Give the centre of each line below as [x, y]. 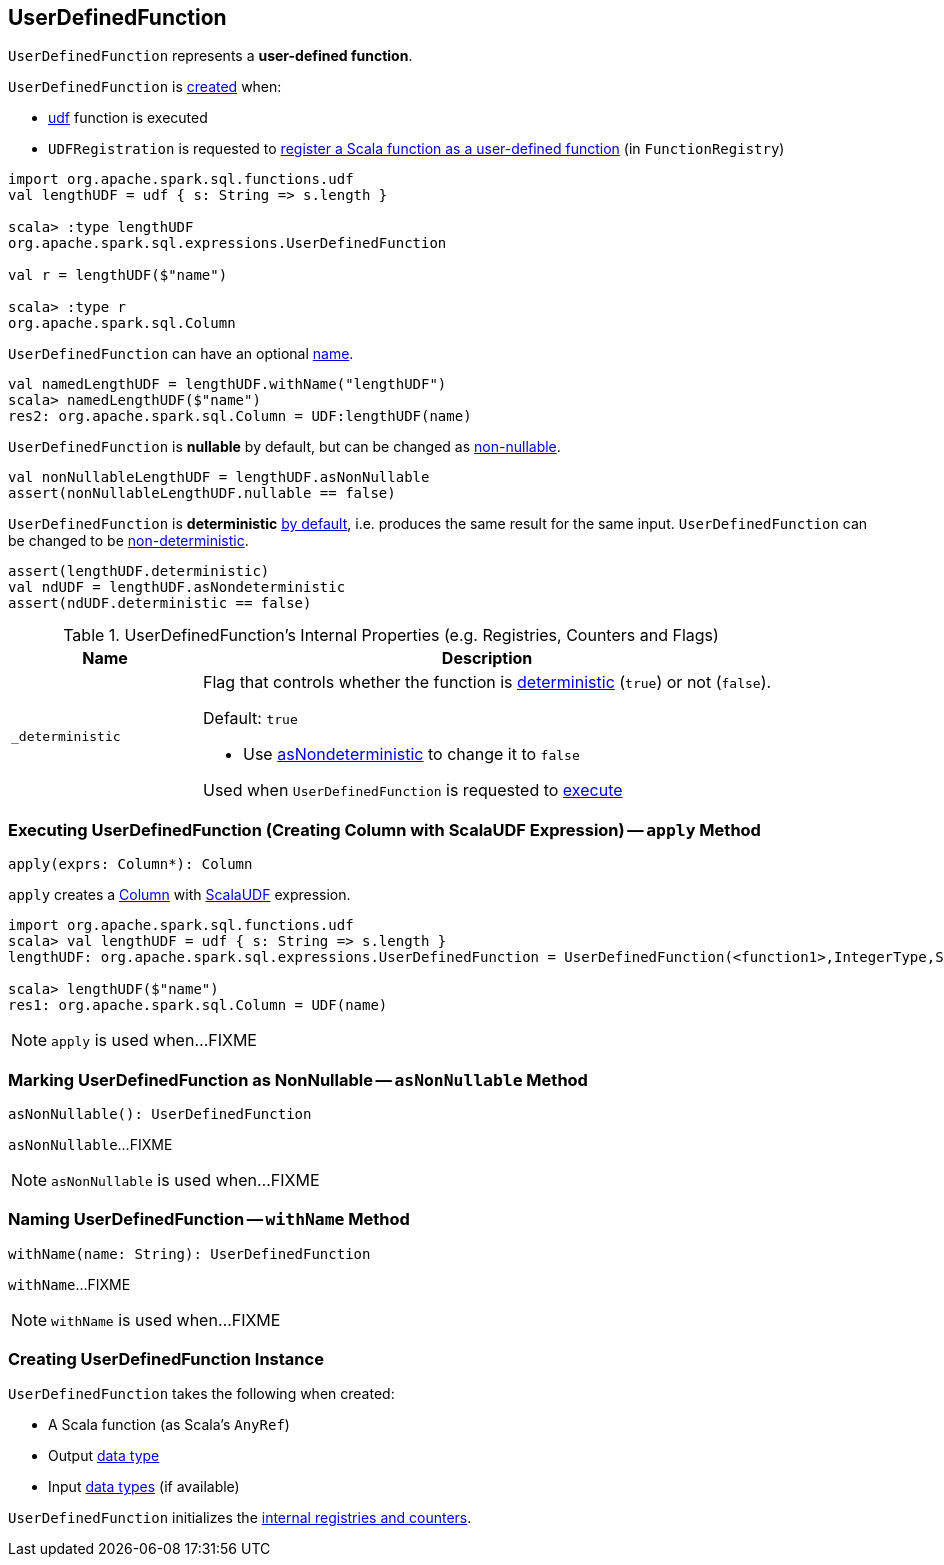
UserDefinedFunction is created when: [145, 87]
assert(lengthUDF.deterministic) [139, 571]
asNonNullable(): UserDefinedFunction [160, 1113]
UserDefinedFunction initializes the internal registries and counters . [240, 1518]
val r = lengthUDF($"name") [118, 275]
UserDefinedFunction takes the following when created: [201, 1394]
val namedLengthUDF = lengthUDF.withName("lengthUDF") [227, 384]
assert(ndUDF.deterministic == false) [160, 603]
